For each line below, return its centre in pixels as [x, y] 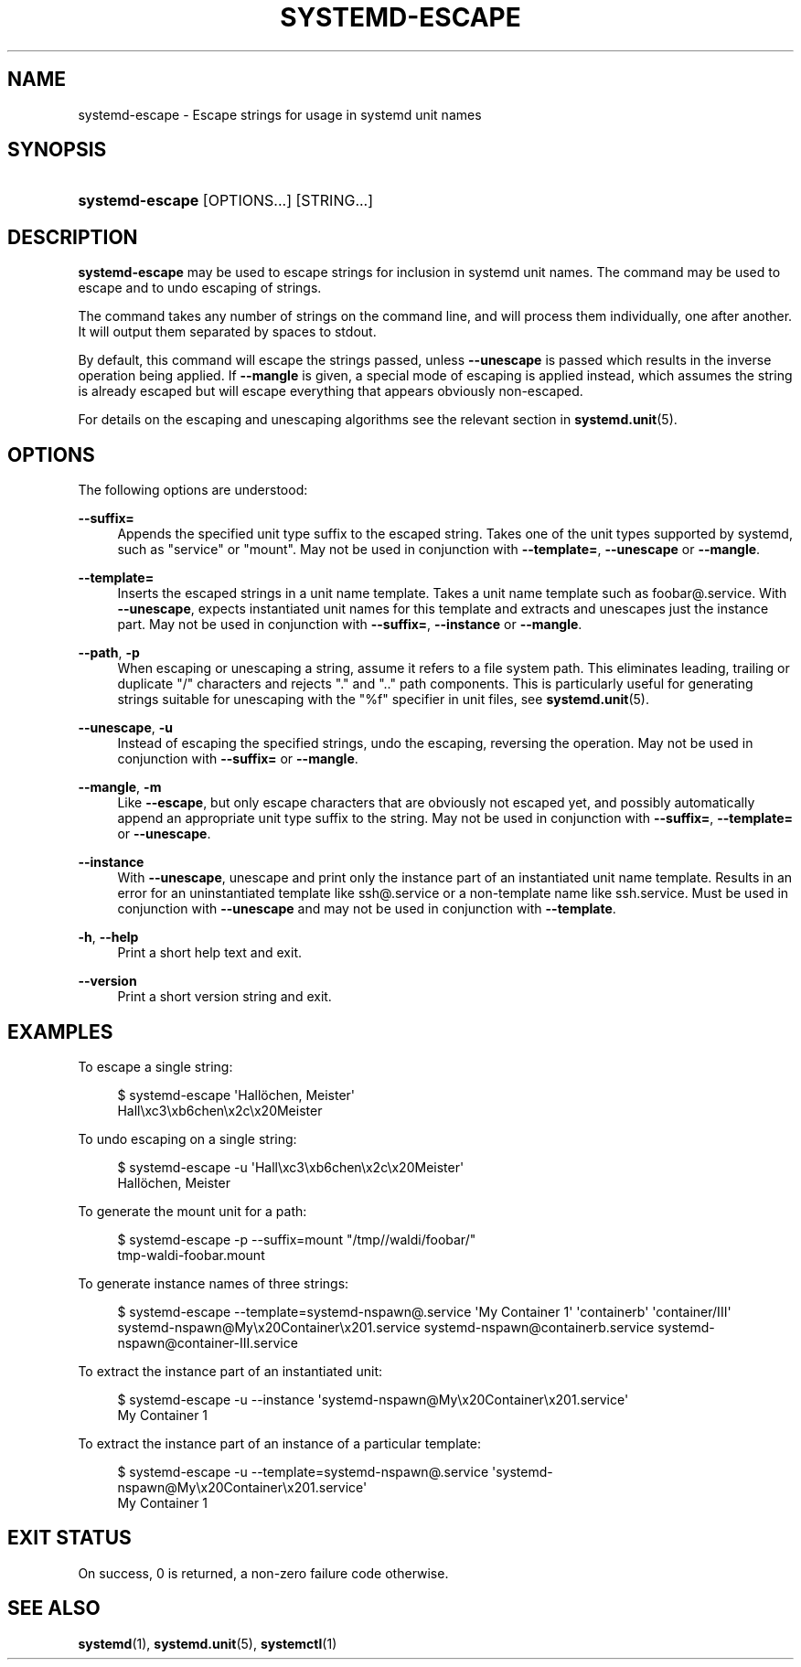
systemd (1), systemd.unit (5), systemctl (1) [208, 1643]
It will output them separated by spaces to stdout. [227, 332]
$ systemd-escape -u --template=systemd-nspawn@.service [303, 1471]
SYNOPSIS [57, 150]
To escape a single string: [155, 1066]
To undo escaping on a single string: [187, 1138]
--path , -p [109, 653]
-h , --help [108, 937]
